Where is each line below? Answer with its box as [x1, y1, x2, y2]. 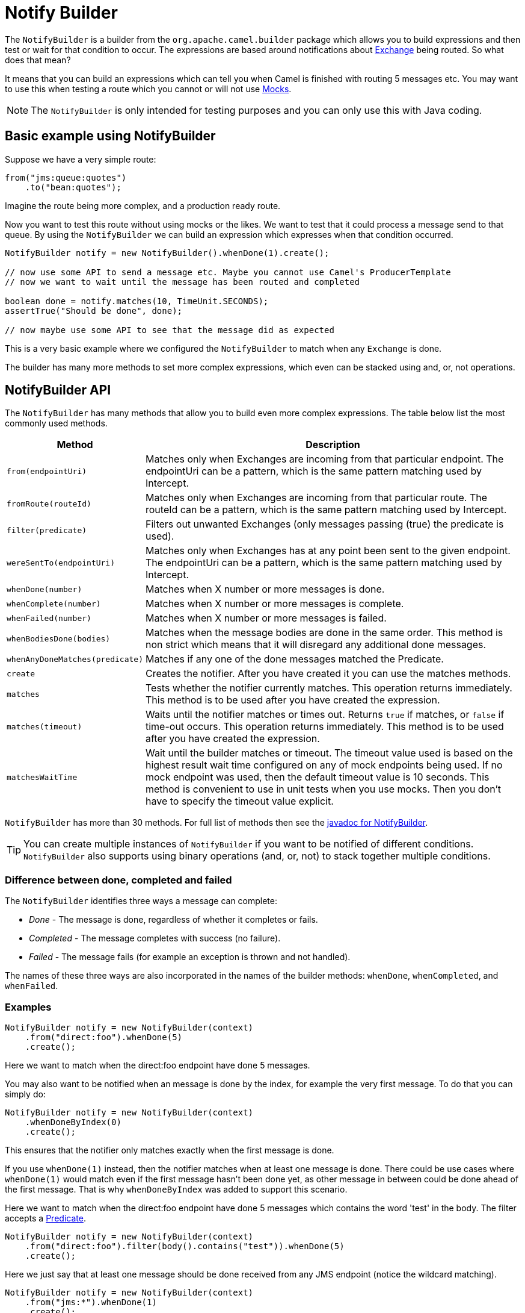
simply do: [5, 1088, 46, 1099]
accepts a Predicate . [5, 1212, 86, 1223]
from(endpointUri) [7, 466, 87, 476]
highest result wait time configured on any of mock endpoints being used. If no [145, 759, 503, 772]
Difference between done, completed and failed [5, 873, 232, 886]
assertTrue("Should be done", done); [5, 305, 183, 316]
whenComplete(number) [7, 599, 101, 608]
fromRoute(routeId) [7, 499, 91, 508]
